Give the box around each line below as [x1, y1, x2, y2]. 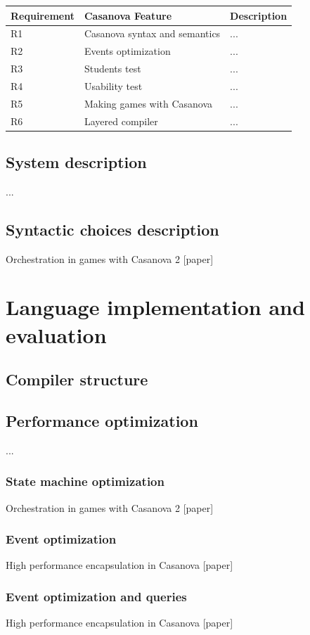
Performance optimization [6, 409, 198, 431]
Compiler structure [6, 368, 148, 390]
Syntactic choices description [6, 218, 219, 240]
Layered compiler [84, 113, 158, 128]
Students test [84, 61, 141, 76]
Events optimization [84, 44, 171, 58]
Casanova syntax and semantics [84, 26, 221, 41]
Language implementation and [6, 293, 305, 321]
